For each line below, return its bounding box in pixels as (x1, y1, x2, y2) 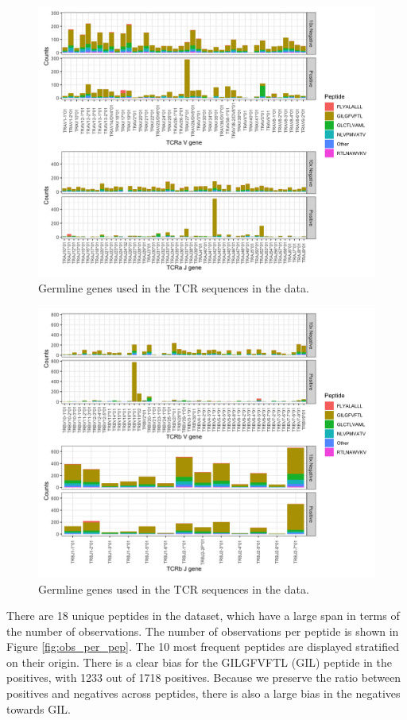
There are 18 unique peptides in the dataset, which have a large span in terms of (6, 607, 400, 624)
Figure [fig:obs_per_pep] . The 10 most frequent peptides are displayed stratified (6, 638, 399, 655)
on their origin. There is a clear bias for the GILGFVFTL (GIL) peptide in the (6, 653, 393, 670)
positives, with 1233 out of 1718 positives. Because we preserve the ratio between (6, 669, 401, 686)
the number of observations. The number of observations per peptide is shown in (6, 622, 399, 639)
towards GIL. (6, 700, 71, 717)
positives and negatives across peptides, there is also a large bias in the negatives (6, 685, 401, 702)
